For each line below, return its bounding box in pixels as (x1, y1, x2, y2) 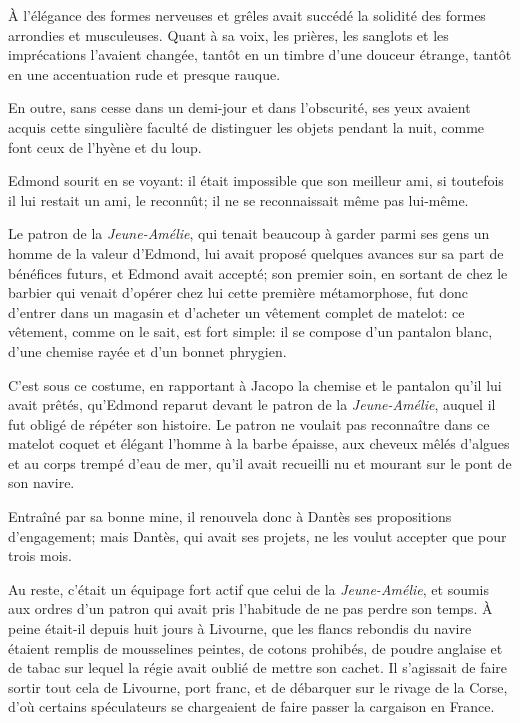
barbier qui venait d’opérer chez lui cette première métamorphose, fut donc (8, 282, 469, 303)
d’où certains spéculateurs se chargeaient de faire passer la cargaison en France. (8, 696, 495, 717)
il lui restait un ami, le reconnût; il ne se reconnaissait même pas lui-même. (8, 189, 469, 210)
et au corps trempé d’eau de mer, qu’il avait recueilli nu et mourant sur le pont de (8, 452, 512, 473)
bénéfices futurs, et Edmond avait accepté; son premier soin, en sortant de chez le (8, 262, 508, 283)
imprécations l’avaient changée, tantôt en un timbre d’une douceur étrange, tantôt (8, 44, 512, 65)
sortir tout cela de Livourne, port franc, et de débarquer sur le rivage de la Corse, (8, 676, 508, 697)
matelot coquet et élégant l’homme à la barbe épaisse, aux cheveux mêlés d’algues (8, 433, 510, 454)
